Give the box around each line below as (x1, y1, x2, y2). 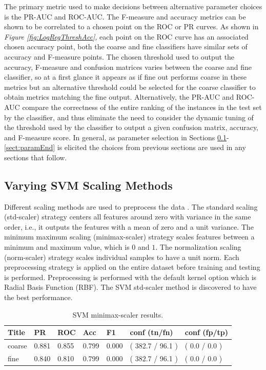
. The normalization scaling (155, 242, 241, 252)
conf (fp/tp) (185, 327, 228, 338)
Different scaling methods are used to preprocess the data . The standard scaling (4, 201, 258, 212)
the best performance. (4, 292, 73, 303)
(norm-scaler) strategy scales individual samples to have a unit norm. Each (4, 251, 239, 262)
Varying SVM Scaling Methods (4, 177, 173, 193)
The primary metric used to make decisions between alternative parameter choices (4, 1, 262, 11)
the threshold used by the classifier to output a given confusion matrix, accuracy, (4, 122, 259, 133)
